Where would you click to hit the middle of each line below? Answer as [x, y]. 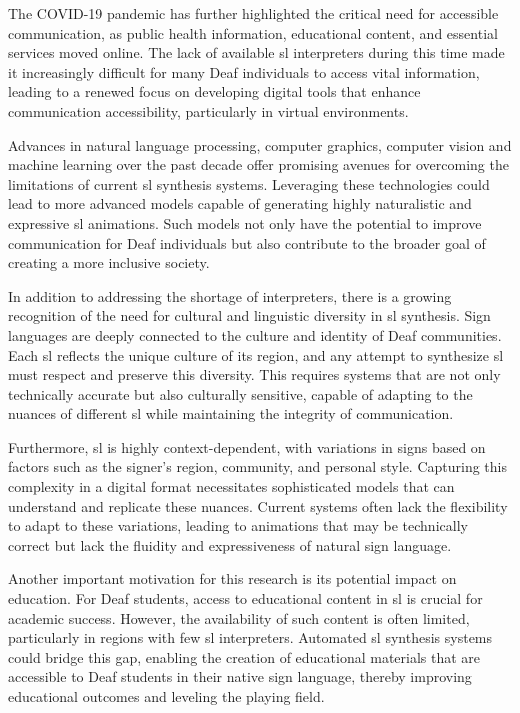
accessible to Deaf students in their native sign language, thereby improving [240, 676]
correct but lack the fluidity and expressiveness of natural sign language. [230, 544]
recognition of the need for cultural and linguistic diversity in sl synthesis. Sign [249, 315]
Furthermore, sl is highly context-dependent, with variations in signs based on [247, 446]
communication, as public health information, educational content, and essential [253, 32]
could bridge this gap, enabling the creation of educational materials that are [244, 656]
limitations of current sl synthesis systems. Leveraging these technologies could [249, 183]
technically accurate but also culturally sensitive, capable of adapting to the [240, 393]
